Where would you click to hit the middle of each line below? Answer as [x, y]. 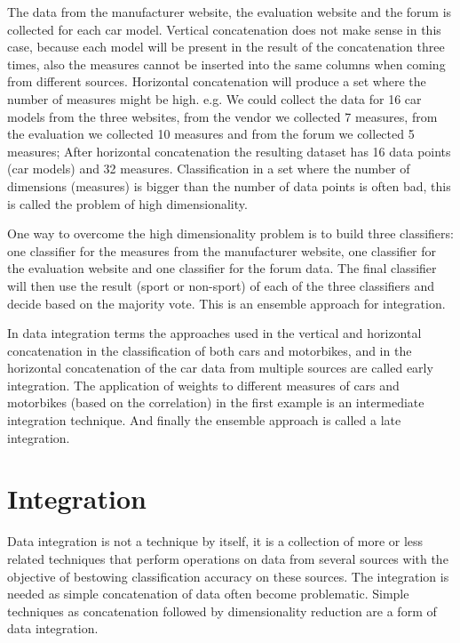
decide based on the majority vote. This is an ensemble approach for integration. [226, 303]
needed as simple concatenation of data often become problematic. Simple [208, 594]
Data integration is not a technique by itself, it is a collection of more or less [215, 541]
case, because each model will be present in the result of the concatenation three [226, 47]
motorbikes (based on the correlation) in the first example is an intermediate [216, 402]
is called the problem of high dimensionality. [127, 203]
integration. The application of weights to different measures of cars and [203, 385]
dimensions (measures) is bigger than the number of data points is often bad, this [229, 185]
